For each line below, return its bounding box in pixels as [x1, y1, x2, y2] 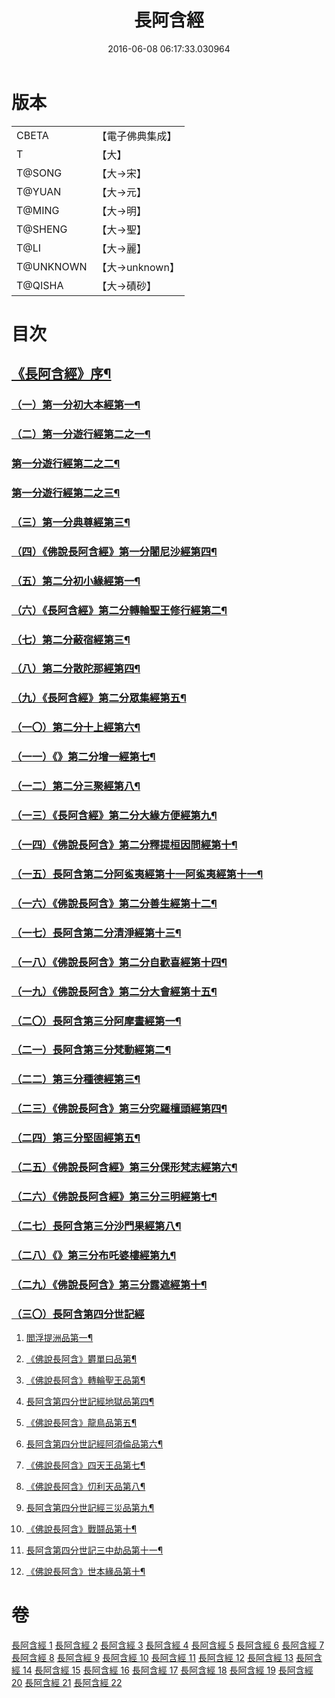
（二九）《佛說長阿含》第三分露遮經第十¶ [11, 1277, 208, 1291]
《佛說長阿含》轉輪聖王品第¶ [25, 1374, 146, 1386]
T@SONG [16, 166, 63, 180]
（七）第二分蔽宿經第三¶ [11, 632, 131, 646]
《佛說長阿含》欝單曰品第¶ [25, 1353, 138, 1365]
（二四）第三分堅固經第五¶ [11, 1131, 141, 1145]
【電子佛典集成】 [96, 129, 178, 143]
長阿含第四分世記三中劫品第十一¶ [25, 1544, 164, 1556]
